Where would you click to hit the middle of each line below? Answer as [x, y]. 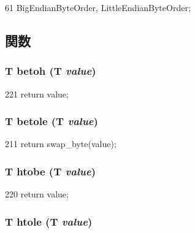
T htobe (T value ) [50, 171]
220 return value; [37, 194]
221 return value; [37, 94]
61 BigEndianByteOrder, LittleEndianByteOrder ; [98, 7]
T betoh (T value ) [51, 71]
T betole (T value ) [52, 121]
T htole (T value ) [49, 221]
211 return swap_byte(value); [61, 144]
